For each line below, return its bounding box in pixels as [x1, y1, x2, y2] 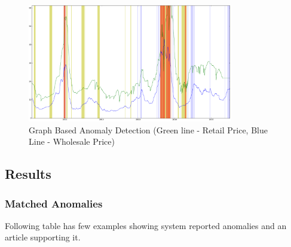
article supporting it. [5, 231, 81, 243]
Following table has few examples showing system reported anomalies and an [5, 219, 287, 231]
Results [5, 164, 51, 183]
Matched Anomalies [5, 196, 103, 211]
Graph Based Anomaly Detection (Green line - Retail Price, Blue [29, 123, 268, 136]
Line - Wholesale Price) [29, 135, 115, 148]
